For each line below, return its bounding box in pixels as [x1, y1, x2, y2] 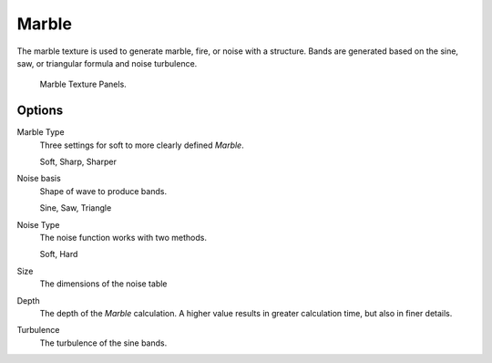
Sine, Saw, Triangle [39, 202, 112, 213]
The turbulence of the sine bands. [39, 337, 168, 348]
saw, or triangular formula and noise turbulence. [16, 57, 198, 68]
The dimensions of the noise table [39, 278, 168, 289]
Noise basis [16, 173, 61, 184]
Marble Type [16, 127, 65, 138]
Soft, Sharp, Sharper [39, 156, 118, 168]
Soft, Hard [39, 249, 78, 260]
